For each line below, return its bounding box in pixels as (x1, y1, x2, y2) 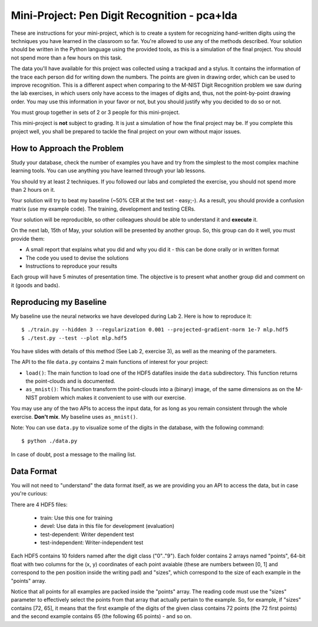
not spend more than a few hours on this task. (11, 54, 123, 61)
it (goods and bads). (11, 281, 60, 288)
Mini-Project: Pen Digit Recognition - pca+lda (11, 9, 238, 22)
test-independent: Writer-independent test (40, 539, 144, 546)
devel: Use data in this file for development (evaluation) (40, 523, 175, 530)
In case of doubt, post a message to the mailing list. (11, 451, 137, 458)
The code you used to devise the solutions (25, 254, 129, 261)
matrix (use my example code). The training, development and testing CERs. (11, 205, 196, 212)
